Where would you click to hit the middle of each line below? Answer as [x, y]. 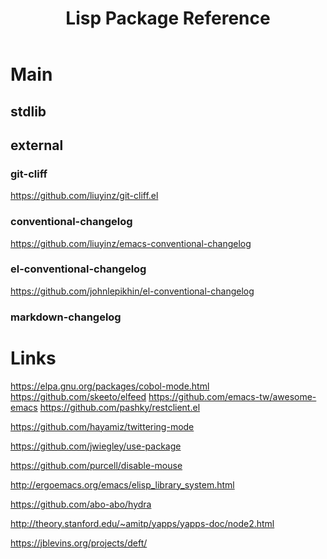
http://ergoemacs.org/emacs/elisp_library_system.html [122, 484]
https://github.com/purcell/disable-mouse [96, 465]
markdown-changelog [66, 317]
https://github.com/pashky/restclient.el [120, 407]
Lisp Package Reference [168, 18]
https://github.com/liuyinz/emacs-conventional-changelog [131, 243]
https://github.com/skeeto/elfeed [78, 396]
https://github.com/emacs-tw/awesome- [232, 396]
